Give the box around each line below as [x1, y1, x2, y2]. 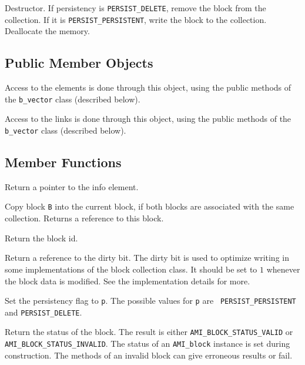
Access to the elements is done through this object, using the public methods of [5, 81, 291, 94]
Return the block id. [5, 231, 78, 244]
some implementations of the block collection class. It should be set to [5, 263, 257, 275]
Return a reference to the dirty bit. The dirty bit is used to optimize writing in [5, 251, 289, 264]
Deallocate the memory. [5, 25, 90, 37]
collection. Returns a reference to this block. [5, 212, 164, 224]
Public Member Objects [5, 54, 153, 72]
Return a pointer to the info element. [5, 180, 139, 193]
